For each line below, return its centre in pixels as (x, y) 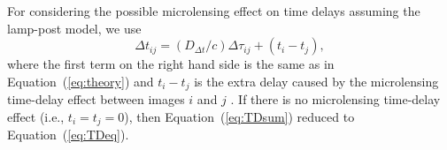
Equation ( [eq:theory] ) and (81, 81)
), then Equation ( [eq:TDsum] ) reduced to (239, 116)
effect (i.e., (36, 116)
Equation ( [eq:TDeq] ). (68, 135)
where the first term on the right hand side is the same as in (171, 64)
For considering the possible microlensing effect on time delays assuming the (214, 11)
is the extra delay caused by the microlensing (316, 81)
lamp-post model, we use (74, 28)
